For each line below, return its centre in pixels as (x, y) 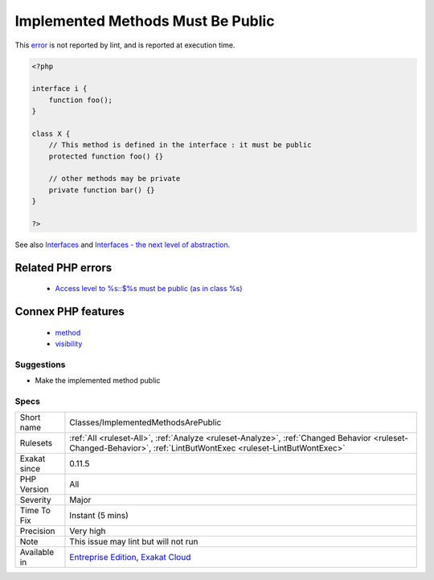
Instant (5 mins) (99, 516)
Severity (35, 500)
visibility (69, 344)
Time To (35, 511)
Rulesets (36, 443)
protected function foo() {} (106, 156)
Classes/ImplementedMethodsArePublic (145, 422)
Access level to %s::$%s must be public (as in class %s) (149, 289)
